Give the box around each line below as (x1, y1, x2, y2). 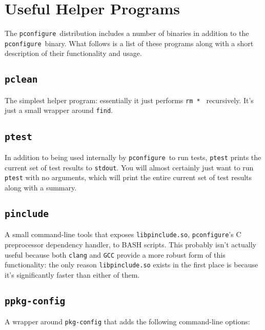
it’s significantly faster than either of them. (5, 269, 140, 280)
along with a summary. (5, 182, 77, 192)
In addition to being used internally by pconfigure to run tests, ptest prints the (5, 151, 261, 162)
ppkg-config (5, 295, 66, 306)
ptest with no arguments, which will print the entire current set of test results (5, 172, 252, 183)
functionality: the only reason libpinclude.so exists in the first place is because (5, 259, 258, 270)
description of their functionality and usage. (5, 48, 142, 59)
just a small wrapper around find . (5, 105, 113, 115)
